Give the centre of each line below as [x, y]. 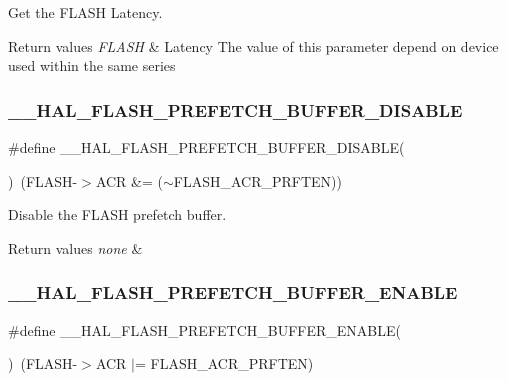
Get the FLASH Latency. [85, 12]
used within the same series [92, 65]
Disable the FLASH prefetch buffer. [117, 214]
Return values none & [75, 247]
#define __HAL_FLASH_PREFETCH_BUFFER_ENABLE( [205, 329]
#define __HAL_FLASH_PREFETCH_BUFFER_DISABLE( [206, 147]
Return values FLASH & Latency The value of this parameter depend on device [253, 45]
